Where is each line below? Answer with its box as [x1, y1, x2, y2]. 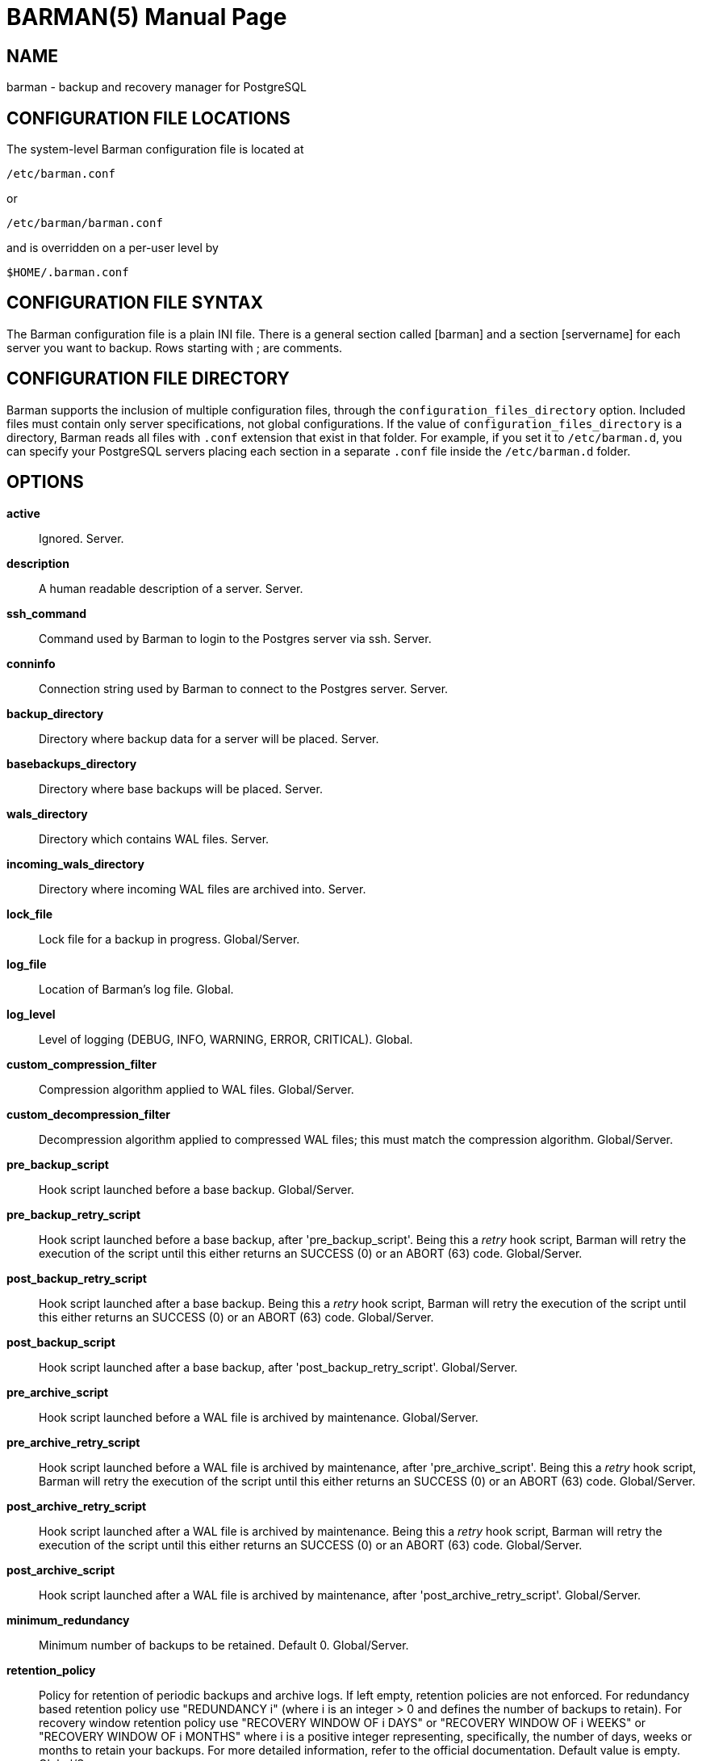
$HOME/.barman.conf [6, 266, 129, 279]
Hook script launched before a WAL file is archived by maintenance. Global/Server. [39, 1410, 478, 1424]
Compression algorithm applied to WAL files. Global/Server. [39, 1082, 354, 1096]
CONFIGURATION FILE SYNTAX [6, 292, 264, 313]
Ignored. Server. [39, 531, 124, 545]
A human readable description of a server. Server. [39, 581, 303, 595]
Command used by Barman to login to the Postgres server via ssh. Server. [39, 631, 432, 645]
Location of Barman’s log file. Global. [39, 981, 234, 996]
